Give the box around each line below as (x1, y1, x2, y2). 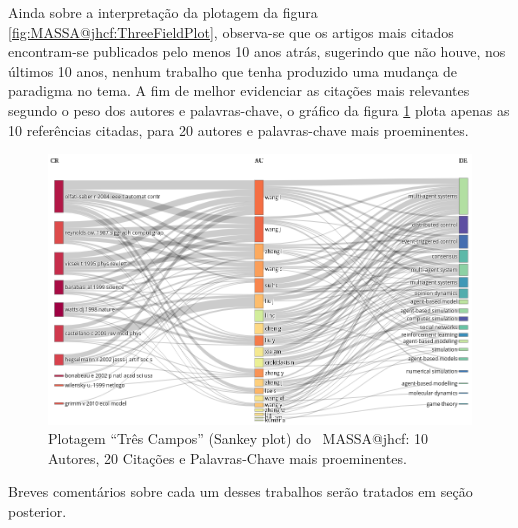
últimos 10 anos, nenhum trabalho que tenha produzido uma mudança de (8, 60, 458, 81)
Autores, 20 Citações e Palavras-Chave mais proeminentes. (48, 447, 407, 468)
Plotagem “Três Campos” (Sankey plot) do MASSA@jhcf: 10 (48, 428, 428, 449)
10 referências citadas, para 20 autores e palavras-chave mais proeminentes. (8, 119, 469, 140)
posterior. (8, 501, 67, 522)
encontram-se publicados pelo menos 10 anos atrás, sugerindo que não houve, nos (8, 41, 506, 62)
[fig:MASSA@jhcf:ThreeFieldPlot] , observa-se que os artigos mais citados (8, 21, 454, 42)
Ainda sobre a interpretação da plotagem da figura (8, 2, 318, 22)
